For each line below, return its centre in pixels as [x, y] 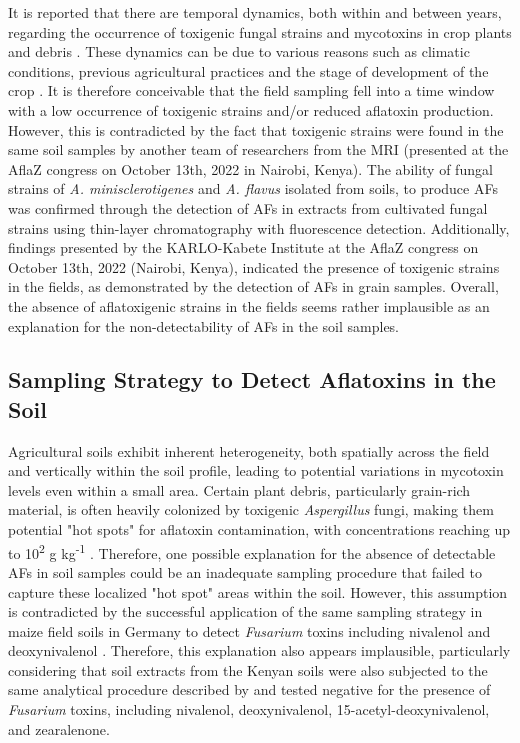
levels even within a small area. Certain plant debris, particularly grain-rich [239, 489]
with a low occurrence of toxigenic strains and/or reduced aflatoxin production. [251, 109]
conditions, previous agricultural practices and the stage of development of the [248, 70]
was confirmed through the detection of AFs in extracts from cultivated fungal [248, 207]
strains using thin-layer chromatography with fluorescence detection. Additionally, [259, 227]
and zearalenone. [59, 728]
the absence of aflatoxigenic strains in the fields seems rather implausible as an [249, 305]
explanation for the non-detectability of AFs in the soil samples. [204, 325]
